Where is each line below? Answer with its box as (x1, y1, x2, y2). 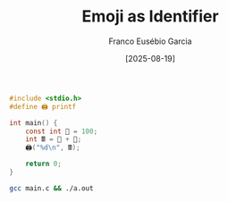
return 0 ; (25, 159, 63, 169)
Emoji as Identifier (81, 6, 219, 27)
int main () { (9, 118, 58, 127)
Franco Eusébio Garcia (108, 36, 192, 46)
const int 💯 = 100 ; (25, 127, 98, 136)
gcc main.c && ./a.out (9, 183, 94, 193)
